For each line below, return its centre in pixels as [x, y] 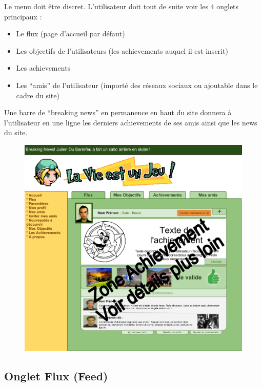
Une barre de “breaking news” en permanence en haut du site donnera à [118, 112]
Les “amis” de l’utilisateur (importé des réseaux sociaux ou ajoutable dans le [137, 85]
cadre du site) [38, 95]
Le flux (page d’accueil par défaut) [70, 34]
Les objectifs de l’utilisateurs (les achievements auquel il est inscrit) [122, 50]
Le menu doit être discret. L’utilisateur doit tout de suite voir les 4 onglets [122, 6]
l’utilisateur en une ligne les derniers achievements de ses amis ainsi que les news [131, 122]
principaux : [23, 16]
